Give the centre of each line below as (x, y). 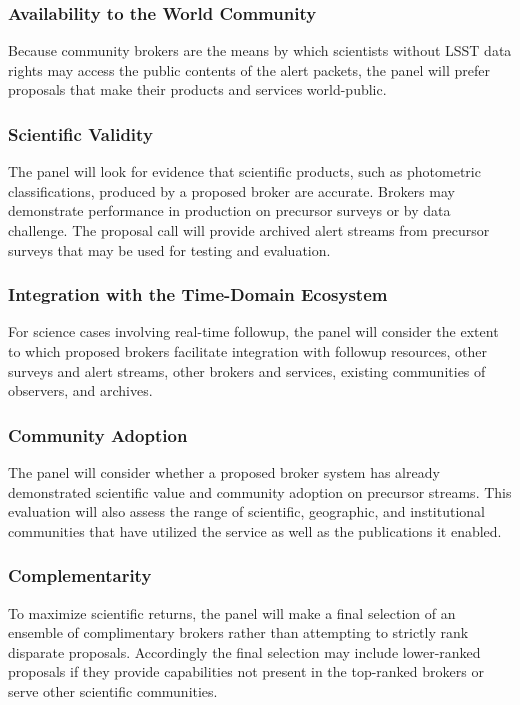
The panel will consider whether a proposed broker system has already (224, 472)
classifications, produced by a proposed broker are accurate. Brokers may (231, 190)
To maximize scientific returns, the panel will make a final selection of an (232, 612)
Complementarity (80, 575)
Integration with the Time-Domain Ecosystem (198, 294)
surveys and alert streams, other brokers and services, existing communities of (247, 370)
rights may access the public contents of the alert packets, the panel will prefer (249, 69)
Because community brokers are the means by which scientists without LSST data (260, 50)
